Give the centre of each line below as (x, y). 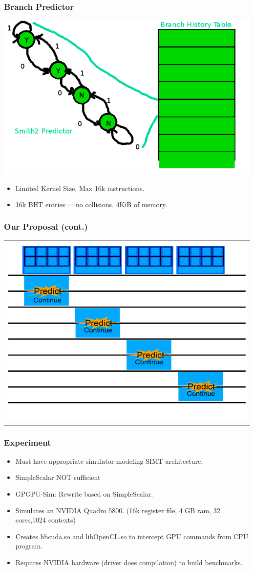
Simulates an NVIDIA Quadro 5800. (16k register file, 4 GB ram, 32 (118, 510)
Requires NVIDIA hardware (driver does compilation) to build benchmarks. (129, 562)
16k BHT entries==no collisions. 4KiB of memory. (91, 204)
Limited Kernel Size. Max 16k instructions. (80, 188)
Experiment (28, 442)
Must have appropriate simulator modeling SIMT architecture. (109, 461)
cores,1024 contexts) (45, 520)
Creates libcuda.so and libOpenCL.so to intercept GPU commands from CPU (132, 536)
